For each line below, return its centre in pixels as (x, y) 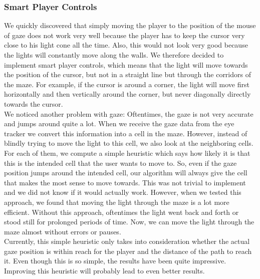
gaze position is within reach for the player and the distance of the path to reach (128, 251)
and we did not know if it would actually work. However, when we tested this (123, 192)
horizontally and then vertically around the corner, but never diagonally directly (127, 94)
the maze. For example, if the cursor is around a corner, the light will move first (127, 84)
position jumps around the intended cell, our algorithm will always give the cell (126, 173)
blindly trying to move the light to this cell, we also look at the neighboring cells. (129, 143)
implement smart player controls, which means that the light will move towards (126, 64)
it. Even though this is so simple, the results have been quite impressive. (115, 261)
